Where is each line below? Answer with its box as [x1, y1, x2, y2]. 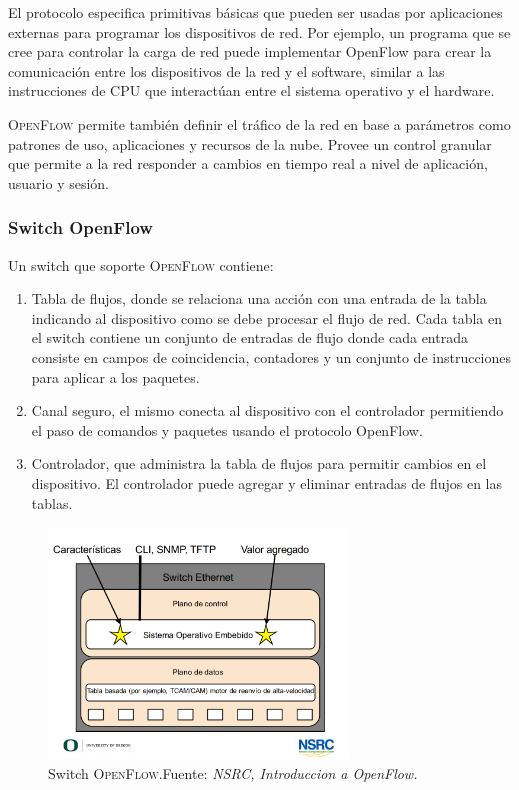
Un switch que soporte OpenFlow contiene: [8, 254, 274, 275]
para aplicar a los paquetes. [31, 366, 200, 387]
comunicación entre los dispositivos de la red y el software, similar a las [8, 60, 445, 81]
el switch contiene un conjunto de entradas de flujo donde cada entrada [31, 327, 468, 348]
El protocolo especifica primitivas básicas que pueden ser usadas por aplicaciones [8, 2, 503, 22]
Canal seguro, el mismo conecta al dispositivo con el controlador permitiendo [31, 400, 504, 421]
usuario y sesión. [8, 172, 109, 193]
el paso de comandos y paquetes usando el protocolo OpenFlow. [31, 419, 423, 440]
